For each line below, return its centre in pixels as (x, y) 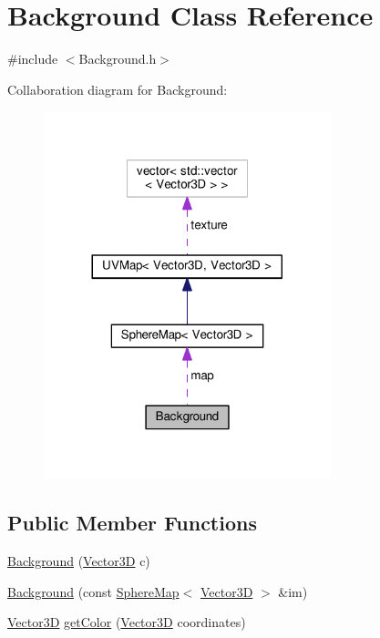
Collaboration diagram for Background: (118, 89)
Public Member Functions (132, 523)
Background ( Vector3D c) (79, 561)
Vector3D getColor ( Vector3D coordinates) (127, 622)
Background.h (118, 59)
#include (33, 59)
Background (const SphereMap (93, 591)
